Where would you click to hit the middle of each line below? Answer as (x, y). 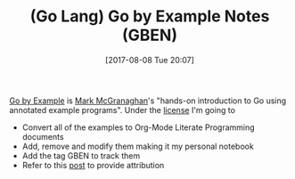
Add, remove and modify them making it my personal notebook (138, 146)
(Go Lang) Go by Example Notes (150, 16)
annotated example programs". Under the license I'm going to (123, 110)
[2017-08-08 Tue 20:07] (150, 60)
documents (43, 136)
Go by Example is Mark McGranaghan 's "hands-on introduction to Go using (148, 101)
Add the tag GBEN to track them (81, 155)
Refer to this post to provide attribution (93, 165)
